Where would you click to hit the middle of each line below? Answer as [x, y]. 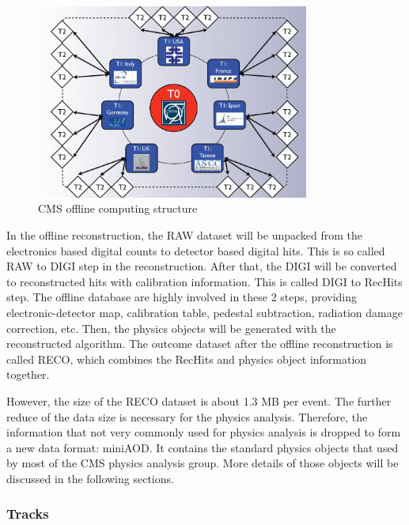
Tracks [28, 514]
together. [28, 374]
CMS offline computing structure [118, 208]
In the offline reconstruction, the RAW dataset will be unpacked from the [185, 235]
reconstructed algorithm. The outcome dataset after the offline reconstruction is [200, 344]
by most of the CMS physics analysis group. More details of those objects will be [203, 463]
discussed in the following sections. [90, 478]
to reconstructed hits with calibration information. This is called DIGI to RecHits [204, 281]
